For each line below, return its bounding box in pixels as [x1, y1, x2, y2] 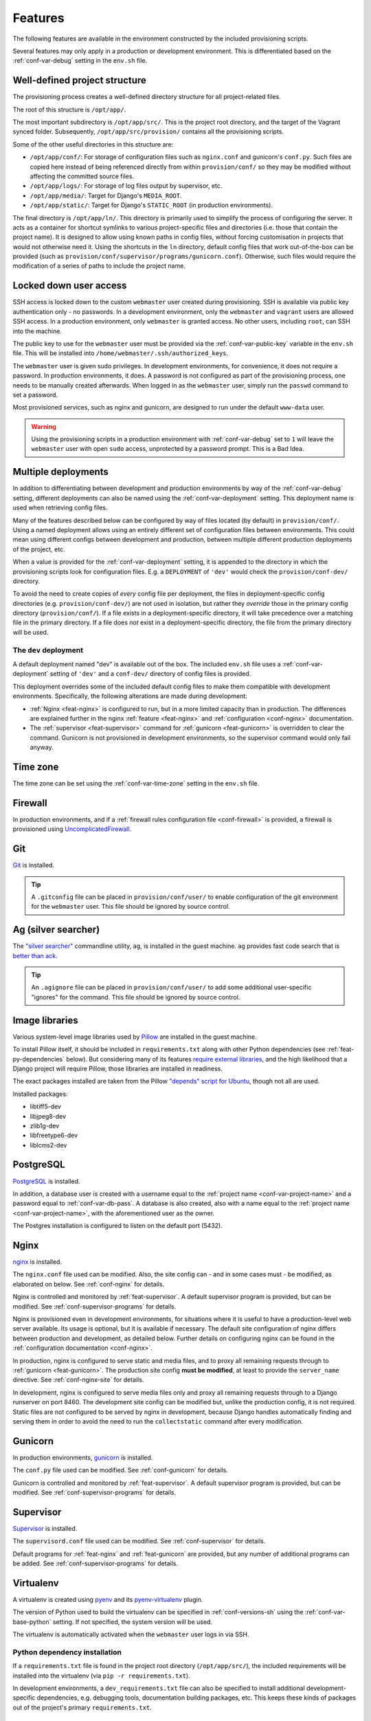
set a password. [12, 390, 58, 399]
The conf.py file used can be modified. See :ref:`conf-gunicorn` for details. [12, 1466, 228, 1475]
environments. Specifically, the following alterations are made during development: [12, 692, 247, 700]
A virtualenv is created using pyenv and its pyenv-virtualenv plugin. [12, 1595, 203, 1603]
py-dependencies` [12, 1055, 65, 1063]
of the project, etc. [12, 545, 65, 553]
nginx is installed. [12, 1258, 62, 1266]
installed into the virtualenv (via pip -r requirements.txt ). [12, 1671, 190, 1680]
